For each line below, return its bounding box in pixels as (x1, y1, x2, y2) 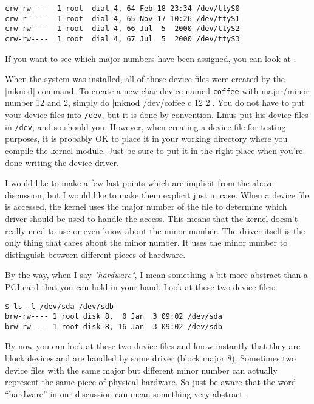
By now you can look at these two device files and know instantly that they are (5, 340, 301, 352)
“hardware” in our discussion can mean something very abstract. (5, 387, 245, 400)
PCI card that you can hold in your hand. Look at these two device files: (5, 280, 276, 293)
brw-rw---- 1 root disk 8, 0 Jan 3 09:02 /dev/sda (5, 312, 222, 321)
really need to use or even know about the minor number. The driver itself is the (5, 224, 305, 237)
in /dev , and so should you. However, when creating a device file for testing (5, 120, 286, 133)
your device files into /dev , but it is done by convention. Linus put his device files (5, 108, 309, 121)
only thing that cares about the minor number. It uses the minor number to (5, 236, 288, 249)
